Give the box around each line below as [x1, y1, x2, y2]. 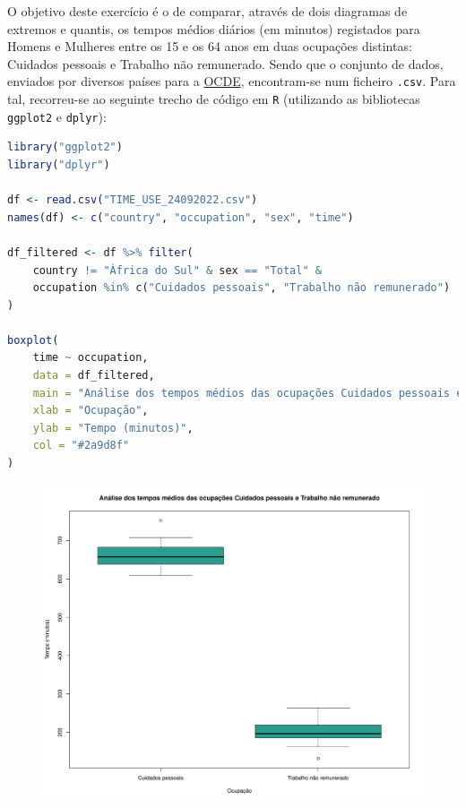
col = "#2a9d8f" [32, 439, 130, 452]
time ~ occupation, [32, 351, 149, 365]
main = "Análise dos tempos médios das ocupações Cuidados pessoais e [32, 386, 463, 400]
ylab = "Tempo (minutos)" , [32, 421, 194, 434]
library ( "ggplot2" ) [7, 141, 123, 154]
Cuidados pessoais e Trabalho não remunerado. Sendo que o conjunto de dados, [7, 54, 444, 73]
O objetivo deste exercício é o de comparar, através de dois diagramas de [7, 2, 408, 20]
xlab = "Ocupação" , [32, 404, 149, 417]
